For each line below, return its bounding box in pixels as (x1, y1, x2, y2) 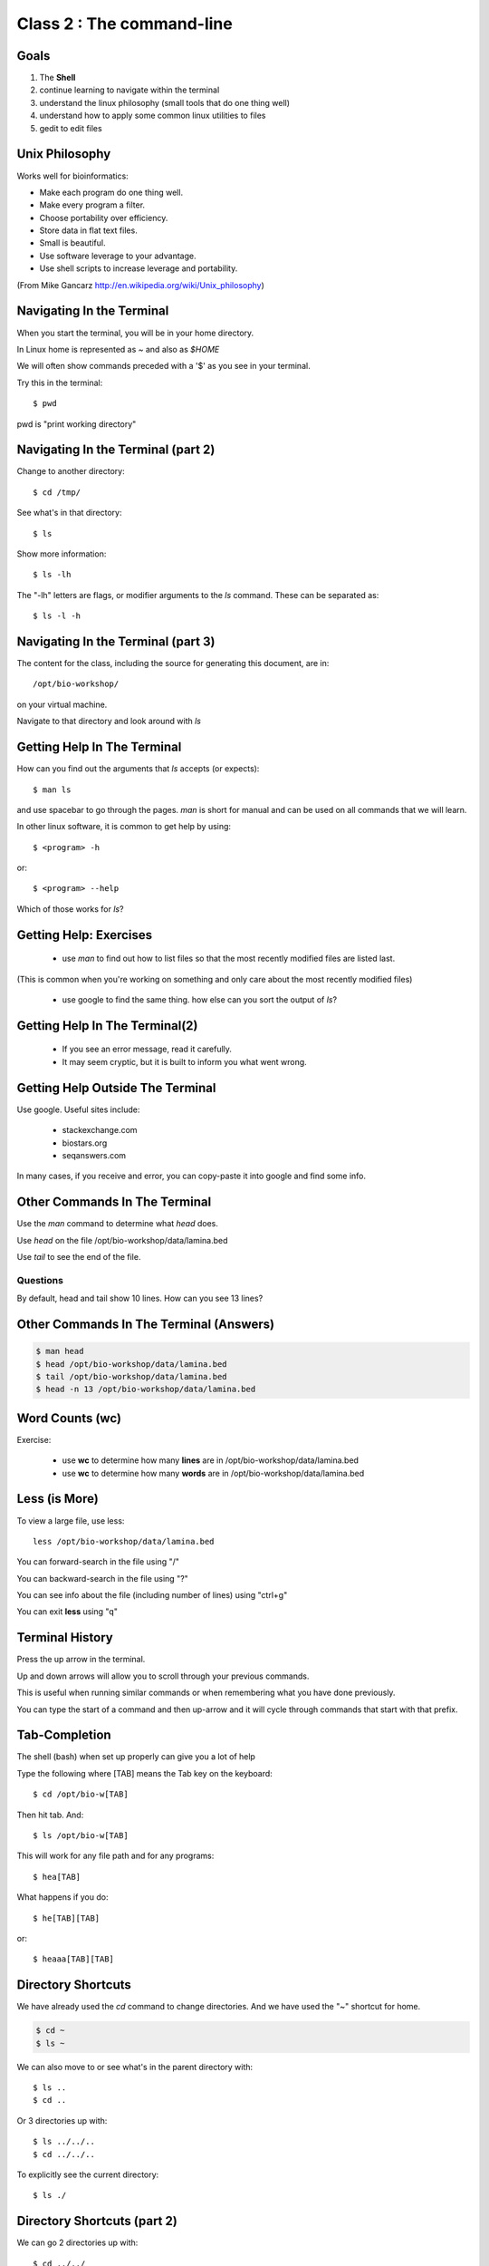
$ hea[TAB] (33, 1872, 81, 1882)
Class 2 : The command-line (16, 14, 233, 34)
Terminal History (16, 1630, 113, 1645)
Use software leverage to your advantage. (39, 250, 197, 261)
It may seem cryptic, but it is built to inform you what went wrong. (62, 1056, 307, 1067)
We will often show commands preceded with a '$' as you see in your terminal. (16, 361, 312, 372)
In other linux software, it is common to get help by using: (16, 821, 231, 832)
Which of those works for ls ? (16, 903, 124, 915)
